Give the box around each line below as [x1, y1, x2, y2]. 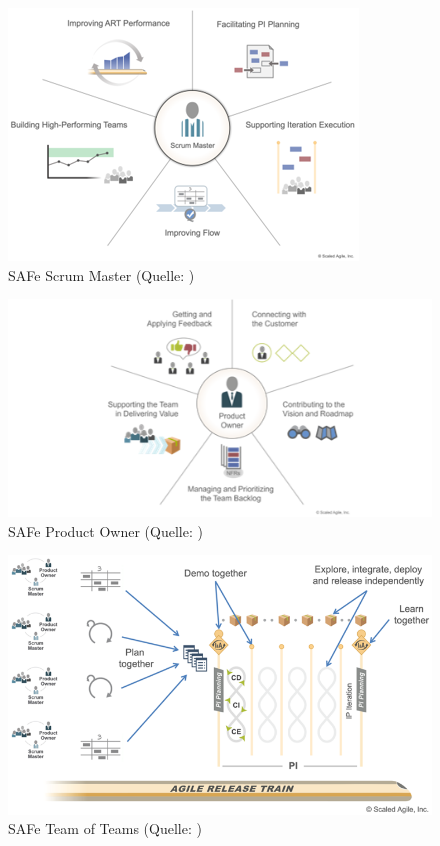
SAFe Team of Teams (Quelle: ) [8, 818, 202, 839]
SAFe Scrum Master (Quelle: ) [8, 264, 195, 285]
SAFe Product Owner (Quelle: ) [8, 520, 203, 541]
